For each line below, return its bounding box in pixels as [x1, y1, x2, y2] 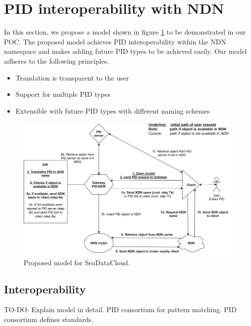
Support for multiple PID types [15, 89, 111, 99]
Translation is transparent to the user [15, 72, 129, 82]
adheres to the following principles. [4, 55, 109, 66]
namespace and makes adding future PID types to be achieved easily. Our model [4, 46, 247, 56]
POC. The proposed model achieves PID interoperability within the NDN [4, 36, 226, 46]
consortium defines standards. [4, 314, 94, 324]
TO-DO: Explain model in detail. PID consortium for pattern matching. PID [4, 304, 237, 315]
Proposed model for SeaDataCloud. [24, 257, 130, 267]
